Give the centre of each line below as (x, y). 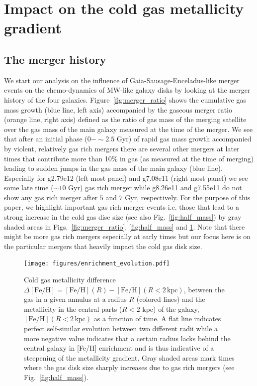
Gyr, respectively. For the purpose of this (188, 197)
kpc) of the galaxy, (171, 309)
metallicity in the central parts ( (73, 309)
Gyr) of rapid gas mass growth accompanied (184, 139)
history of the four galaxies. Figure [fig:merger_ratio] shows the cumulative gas (125, 99)
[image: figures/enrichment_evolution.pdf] (97, 264)
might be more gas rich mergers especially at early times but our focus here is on (128, 236)
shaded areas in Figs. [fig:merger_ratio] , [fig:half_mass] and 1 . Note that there (125, 226)
